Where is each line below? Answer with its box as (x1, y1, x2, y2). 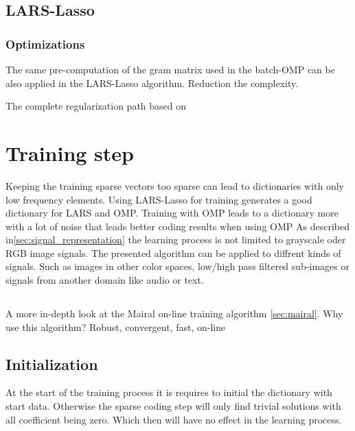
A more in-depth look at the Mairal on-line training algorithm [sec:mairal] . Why (5, 306, 343, 321)
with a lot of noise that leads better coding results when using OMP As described (5, 219, 350, 233)
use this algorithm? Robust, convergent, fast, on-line (5, 319, 226, 334)
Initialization (5, 353, 98, 374)
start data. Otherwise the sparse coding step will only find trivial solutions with (5, 399, 341, 413)
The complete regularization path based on (5, 99, 187, 113)
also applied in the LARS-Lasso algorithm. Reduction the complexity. (5, 75, 299, 90)
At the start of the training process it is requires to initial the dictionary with (5, 385, 332, 399)
